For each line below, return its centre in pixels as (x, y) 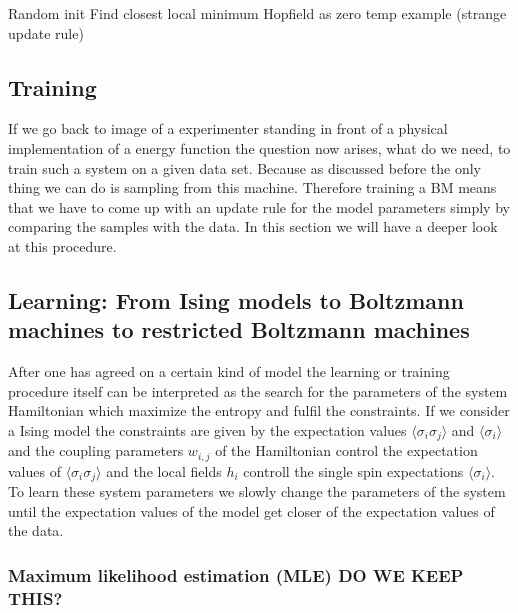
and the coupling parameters (96, 450)
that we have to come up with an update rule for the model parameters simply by (259, 206)
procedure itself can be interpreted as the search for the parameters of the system (258, 390)
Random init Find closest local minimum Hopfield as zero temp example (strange (257, 13)
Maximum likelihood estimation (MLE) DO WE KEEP (236, 574)
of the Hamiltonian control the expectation (346, 450)
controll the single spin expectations (353, 470)
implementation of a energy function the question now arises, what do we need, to (259, 147)
